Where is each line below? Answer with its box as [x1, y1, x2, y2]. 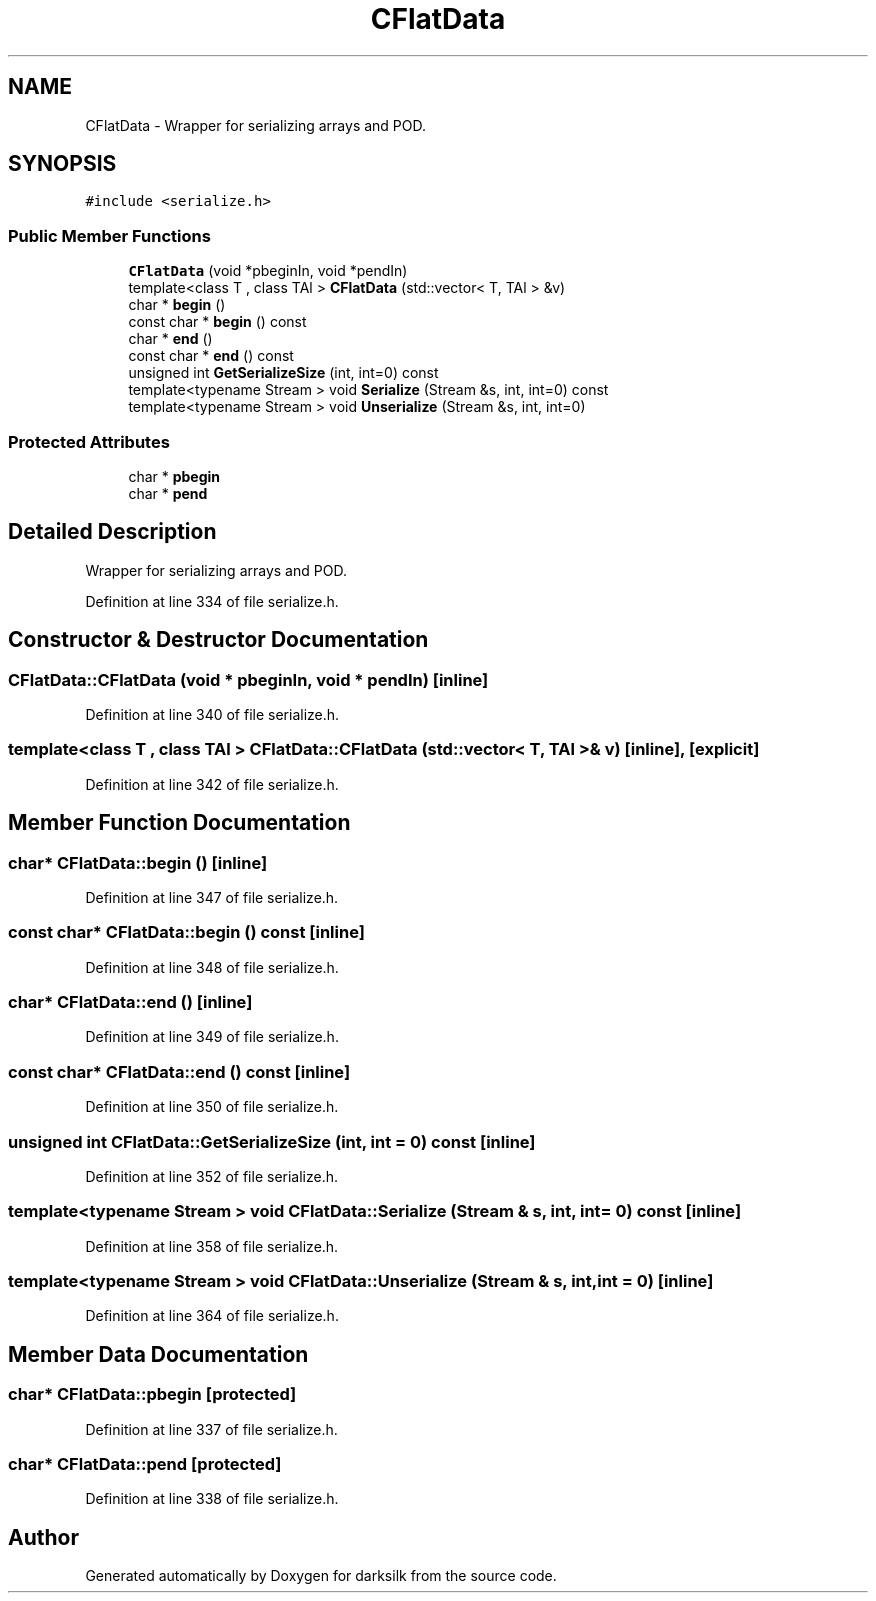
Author [8, 1524, 79, 1550]
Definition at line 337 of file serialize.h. [85, 1420, 338, 1438]
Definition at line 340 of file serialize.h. [85, 706, 340, 723]
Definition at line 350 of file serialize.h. [85, 1098, 339, 1116]
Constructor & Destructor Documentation [8, 627, 429, 653]
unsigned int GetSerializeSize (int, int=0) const [128, 364, 439, 382]
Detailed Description [8, 519, 217, 545]
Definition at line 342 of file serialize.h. [85, 775, 339, 793]
